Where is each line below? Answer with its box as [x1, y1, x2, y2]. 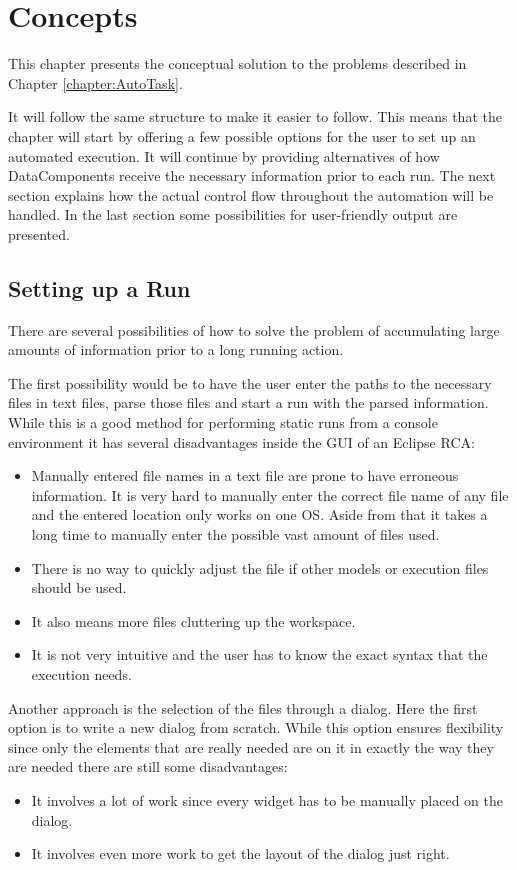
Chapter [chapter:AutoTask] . [8, 72, 183, 93]
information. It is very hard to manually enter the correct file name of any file [31, 484, 509, 505]
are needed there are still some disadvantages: [8, 756, 288, 777]
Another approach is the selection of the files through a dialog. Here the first [8, 697, 478, 718]
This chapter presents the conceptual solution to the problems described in [8, 53, 467, 74]
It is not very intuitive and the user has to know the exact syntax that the [31, 644, 488, 665]
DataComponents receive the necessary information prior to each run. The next [8, 165, 496, 186]
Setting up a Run [8, 272, 191, 303]
